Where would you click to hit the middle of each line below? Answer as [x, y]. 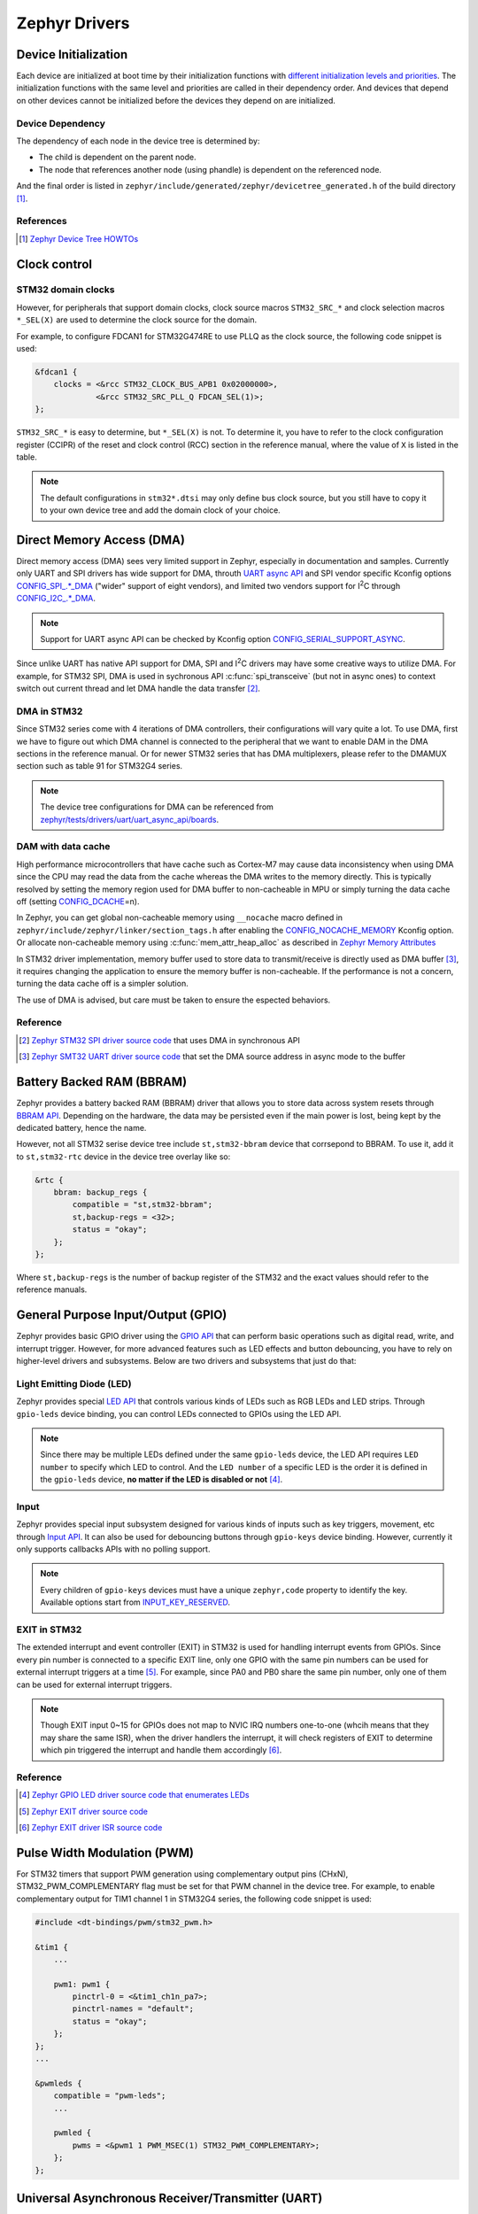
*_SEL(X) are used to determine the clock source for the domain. [137, 320]
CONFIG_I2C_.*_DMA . [56, 599]
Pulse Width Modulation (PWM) [105, 1852]
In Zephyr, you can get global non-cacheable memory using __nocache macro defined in [180, 917]
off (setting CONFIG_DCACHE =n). [78, 901]
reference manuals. [52, 1289]
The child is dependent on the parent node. [117, 157]
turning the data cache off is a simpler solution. [103, 984]
